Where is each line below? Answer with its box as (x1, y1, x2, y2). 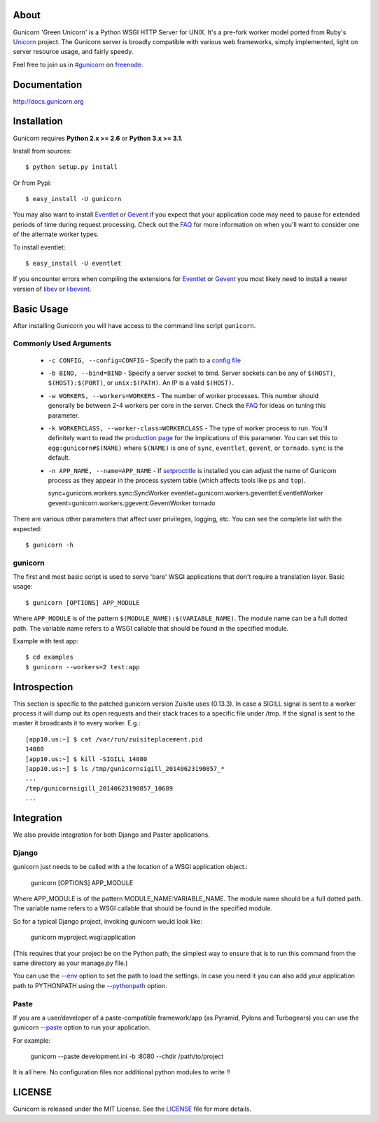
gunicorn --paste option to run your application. (13, 1023, 151, 1032)
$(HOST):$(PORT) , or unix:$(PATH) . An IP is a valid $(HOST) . (48, 378, 234, 387)
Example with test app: (13, 637, 79, 645)
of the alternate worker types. (13, 230, 99, 238)
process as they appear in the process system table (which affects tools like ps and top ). (48, 476, 306, 484)
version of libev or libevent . (13, 285, 92, 293)
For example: (13, 1036, 51, 1044)
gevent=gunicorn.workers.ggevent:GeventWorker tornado (48, 498, 216, 507)
